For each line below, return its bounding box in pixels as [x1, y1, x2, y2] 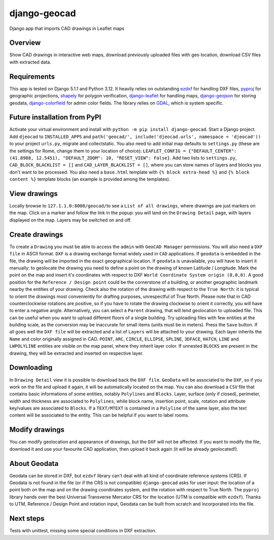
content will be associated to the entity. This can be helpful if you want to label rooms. [9, 412, 190, 418]
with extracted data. [9, 59, 52, 65]
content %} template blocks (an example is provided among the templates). [9, 176, 170, 182]
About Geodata [9, 459, 59, 468]
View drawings [9, 189, 58, 198]
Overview [9, 39, 41, 47]
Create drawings [9, 230, 63, 239]
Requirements [9, 72, 55, 81]
